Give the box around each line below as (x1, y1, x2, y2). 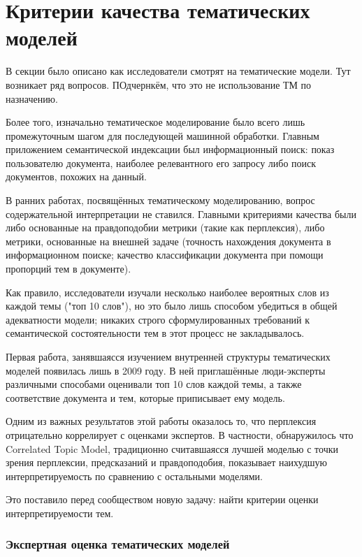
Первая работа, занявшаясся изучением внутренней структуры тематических (6, 349, 331, 363)
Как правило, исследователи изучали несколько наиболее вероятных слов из (6, 284, 329, 299)
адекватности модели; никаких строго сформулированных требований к (6, 312, 310, 326)
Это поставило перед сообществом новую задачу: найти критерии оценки (6, 492, 319, 507)
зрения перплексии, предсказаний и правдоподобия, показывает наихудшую (6, 455, 328, 470)
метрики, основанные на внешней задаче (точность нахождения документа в (6, 233, 331, 248)
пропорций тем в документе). (6, 261, 131, 276)
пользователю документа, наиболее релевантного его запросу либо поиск (6, 155, 317, 170)
